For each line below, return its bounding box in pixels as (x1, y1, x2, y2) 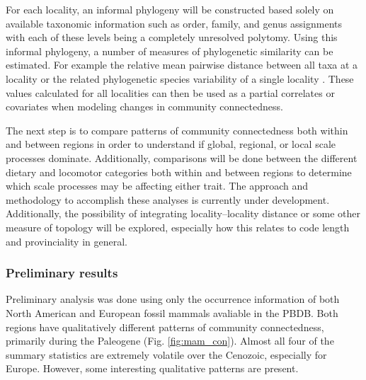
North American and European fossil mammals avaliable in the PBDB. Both (6, 305, 338, 320)
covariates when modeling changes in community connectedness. (6, 99, 283, 114)
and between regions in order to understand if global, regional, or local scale (6, 137, 336, 151)
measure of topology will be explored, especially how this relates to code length (6, 219, 350, 234)
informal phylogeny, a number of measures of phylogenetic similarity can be (6, 43, 333, 58)
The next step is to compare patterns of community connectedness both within (6, 122, 348, 137)
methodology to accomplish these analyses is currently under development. (6, 192, 330, 207)
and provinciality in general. (6, 234, 128, 248)
